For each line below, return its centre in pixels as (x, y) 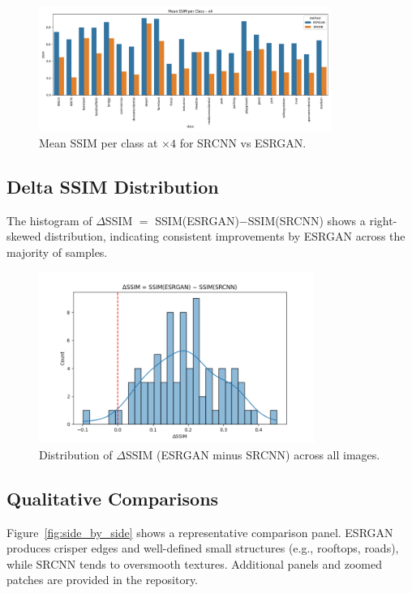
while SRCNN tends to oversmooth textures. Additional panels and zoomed (194, 563)
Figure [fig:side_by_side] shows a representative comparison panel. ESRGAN (200, 532)
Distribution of (76, 454)
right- (383, 220)
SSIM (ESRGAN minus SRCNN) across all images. (253, 454)
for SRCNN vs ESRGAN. (243, 142)
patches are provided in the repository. (102, 580)
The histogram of (49, 220)
